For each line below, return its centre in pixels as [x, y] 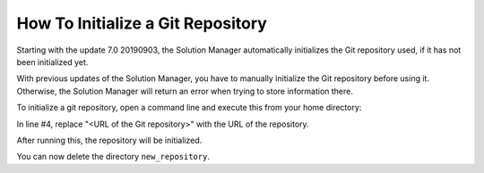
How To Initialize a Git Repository [142, 23]
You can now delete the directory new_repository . [113, 157]
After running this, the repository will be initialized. [109, 140]
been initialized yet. [52, 62]
